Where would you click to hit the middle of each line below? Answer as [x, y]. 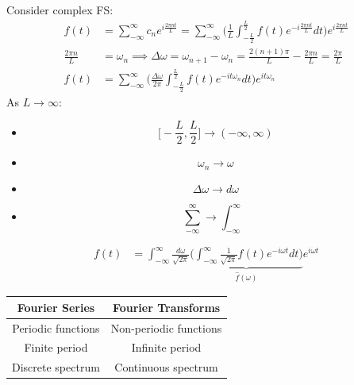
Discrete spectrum [56, 367]
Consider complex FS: [60, 10]
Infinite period [166, 347]
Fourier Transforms [166, 307]
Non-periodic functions [166, 327]
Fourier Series [56, 307]
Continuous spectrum [166, 367]
